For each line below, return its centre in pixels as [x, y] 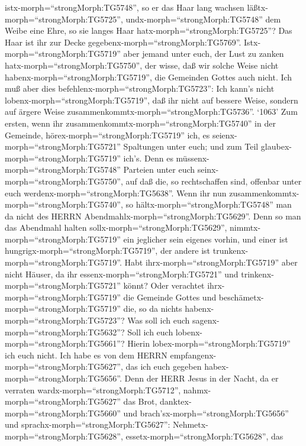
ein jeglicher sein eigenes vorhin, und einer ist [206, 239]
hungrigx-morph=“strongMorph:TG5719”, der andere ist [108, 251]
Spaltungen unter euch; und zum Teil [191, 146]
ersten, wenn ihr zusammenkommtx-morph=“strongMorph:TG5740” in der [140, 123]
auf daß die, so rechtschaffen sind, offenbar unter [214, 181]
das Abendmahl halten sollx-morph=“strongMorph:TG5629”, [116, 227]
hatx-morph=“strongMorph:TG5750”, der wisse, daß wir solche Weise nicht [142, 65]
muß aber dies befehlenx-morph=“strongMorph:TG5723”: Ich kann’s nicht [140, 88]
